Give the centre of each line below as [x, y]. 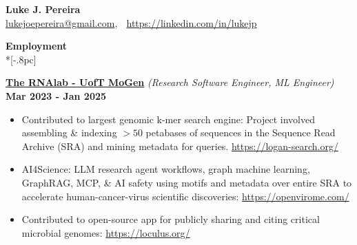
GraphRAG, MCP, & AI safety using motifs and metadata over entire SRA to [187, 182]
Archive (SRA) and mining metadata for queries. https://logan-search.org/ [180, 146]
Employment [37, 46]
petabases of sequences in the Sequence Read [241, 132]
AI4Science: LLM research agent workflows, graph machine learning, [166, 169]
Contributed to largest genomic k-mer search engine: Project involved [168, 119]
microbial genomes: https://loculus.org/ [106, 232]
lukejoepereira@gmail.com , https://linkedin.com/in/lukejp [131, 22]
